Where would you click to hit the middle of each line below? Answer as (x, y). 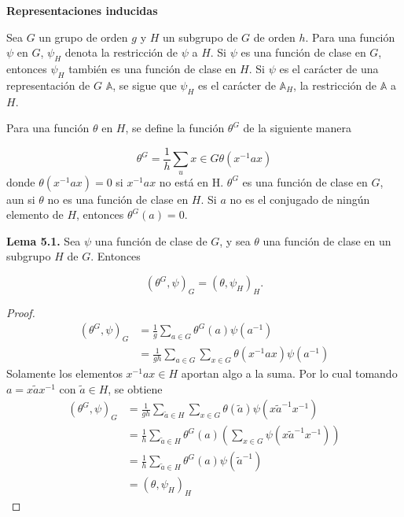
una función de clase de (151, 240)
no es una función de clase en (118, 199)
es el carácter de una (329, 68)
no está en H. (191, 181)
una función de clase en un (327, 240)
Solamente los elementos (64, 373)
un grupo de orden (83, 37)
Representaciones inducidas (82, 10)
